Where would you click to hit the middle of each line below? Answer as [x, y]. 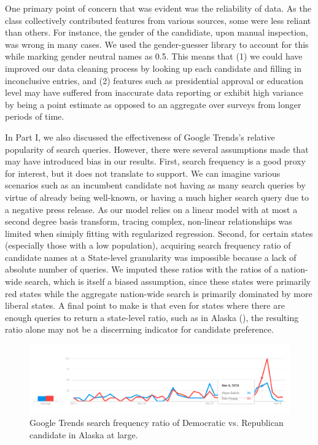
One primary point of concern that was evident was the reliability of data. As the [158, 8]
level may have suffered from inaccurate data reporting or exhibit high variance [154, 92]
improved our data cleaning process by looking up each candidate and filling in [153, 68]
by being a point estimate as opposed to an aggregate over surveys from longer [153, 104]
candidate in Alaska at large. [84, 435]
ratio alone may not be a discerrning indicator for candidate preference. [139, 329]
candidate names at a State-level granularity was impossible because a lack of [151, 257]
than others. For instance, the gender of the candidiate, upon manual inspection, [157, 32]
